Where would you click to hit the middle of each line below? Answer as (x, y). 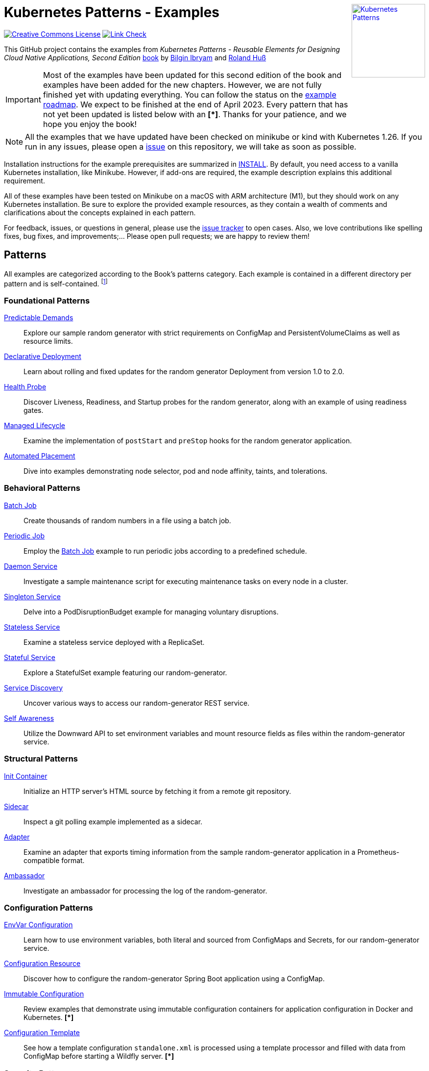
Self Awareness (29, 718)
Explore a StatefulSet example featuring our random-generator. (125, 672)
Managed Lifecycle (35, 425)
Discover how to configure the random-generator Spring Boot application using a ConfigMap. (174, 979)
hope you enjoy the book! (90, 124)
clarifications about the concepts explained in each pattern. (100, 212)
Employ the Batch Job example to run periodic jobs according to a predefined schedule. (165, 551)
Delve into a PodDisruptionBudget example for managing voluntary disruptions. (151, 612)
